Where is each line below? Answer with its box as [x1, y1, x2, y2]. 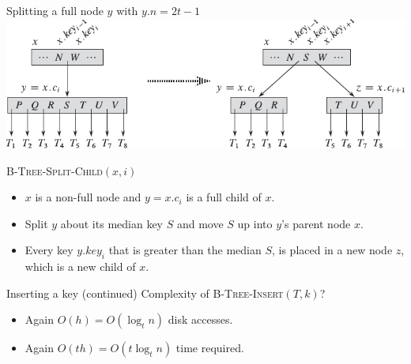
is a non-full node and [35, 189, 141, 205]
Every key [25, 242, 74, 258]
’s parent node [281, 215, 351, 231]
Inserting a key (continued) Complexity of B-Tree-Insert [6, 284, 284, 301]
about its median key [60, 215, 163, 231]
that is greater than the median [108, 242, 262, 258]
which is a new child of [25, 258, 136, 275]
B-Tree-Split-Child [6, 162, 103, 178]
